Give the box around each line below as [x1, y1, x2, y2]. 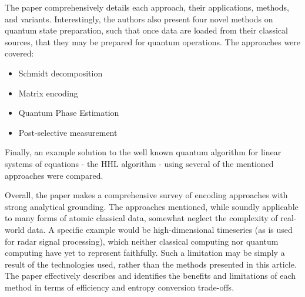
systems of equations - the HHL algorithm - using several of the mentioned [5, 157, 274, 169]
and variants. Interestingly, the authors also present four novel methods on [5, 12, 273, 25]
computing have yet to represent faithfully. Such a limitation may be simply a [5, 246, 285, 259]
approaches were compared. [5, 169, 103, 181]
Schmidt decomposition [18, 66, 103, 79]
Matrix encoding [18, 86, 78, 99]
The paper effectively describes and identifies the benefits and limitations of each [5, 269, 296, 282]
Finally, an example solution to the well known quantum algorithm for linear [5, 146, 281, 158]
